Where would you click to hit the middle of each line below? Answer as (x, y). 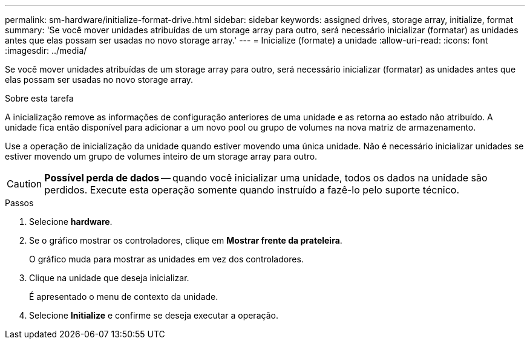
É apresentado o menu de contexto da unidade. (124, 297)
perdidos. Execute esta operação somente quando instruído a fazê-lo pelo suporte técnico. (252, 190)
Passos (19, 203)
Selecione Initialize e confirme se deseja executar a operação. (154, 315)
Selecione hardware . (71, 222)
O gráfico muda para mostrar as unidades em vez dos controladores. (166, 259)
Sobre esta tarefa (39, 98)
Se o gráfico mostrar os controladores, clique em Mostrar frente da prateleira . (186, 240)
